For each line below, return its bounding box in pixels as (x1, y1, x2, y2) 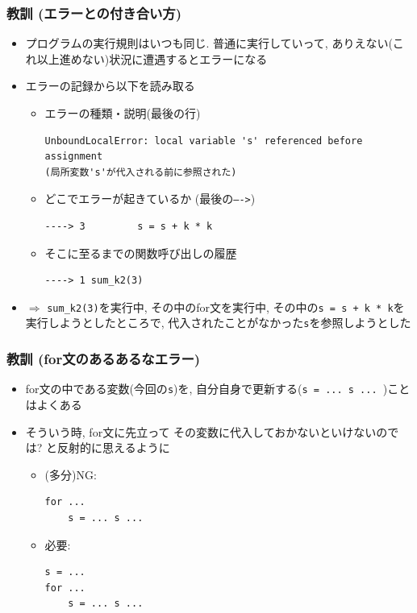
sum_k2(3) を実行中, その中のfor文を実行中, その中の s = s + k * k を (47, 298, 405, 315)
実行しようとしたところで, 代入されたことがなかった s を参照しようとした (25, 314, 411, 331)
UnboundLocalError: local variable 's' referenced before (44, 135, 363, 147)
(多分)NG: (44, 466, 97, 483)
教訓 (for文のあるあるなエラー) (6, 349, 201, 369)
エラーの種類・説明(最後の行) (44, 105, 201, 121)
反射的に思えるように (57, 439, 170, 456)
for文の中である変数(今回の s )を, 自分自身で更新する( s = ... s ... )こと (25, 380, 411, 397)
